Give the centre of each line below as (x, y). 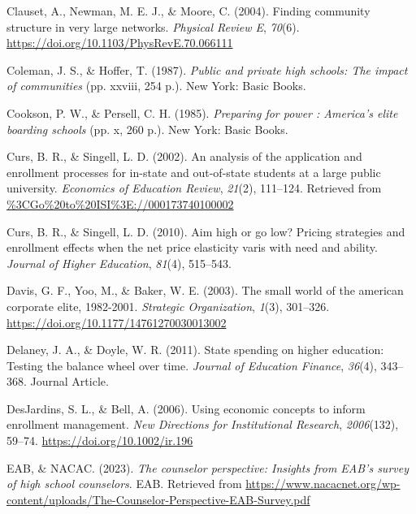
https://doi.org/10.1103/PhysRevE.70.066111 (120, 43)
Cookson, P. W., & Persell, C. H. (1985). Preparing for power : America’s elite (202, 112)
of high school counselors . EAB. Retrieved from (124, 484)
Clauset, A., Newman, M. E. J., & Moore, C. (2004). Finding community (188, 11)
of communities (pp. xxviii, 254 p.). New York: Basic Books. (156, 86)
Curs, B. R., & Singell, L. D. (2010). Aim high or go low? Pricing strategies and (206, 231)
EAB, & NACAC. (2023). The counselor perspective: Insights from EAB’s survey (208, 467)
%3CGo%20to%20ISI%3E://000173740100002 (120, 203)
